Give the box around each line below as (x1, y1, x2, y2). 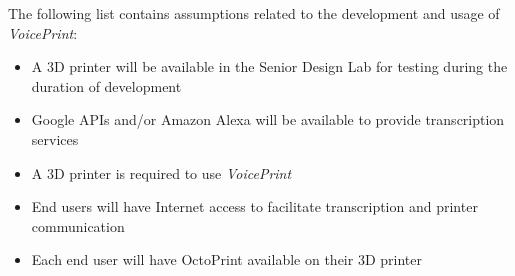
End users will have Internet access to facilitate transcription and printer (31, 196, 478, 217)
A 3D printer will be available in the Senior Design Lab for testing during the (31, 56, 508, 77)
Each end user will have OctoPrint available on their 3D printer (31, 249, 422, 270)
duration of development (31, 75, 182, 96)
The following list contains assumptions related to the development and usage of (8, 3, 500, 23)
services (31, 128, 79, 149)
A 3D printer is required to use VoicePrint (31, 162, 292, 183)
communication (31, 215, 125, 236)
